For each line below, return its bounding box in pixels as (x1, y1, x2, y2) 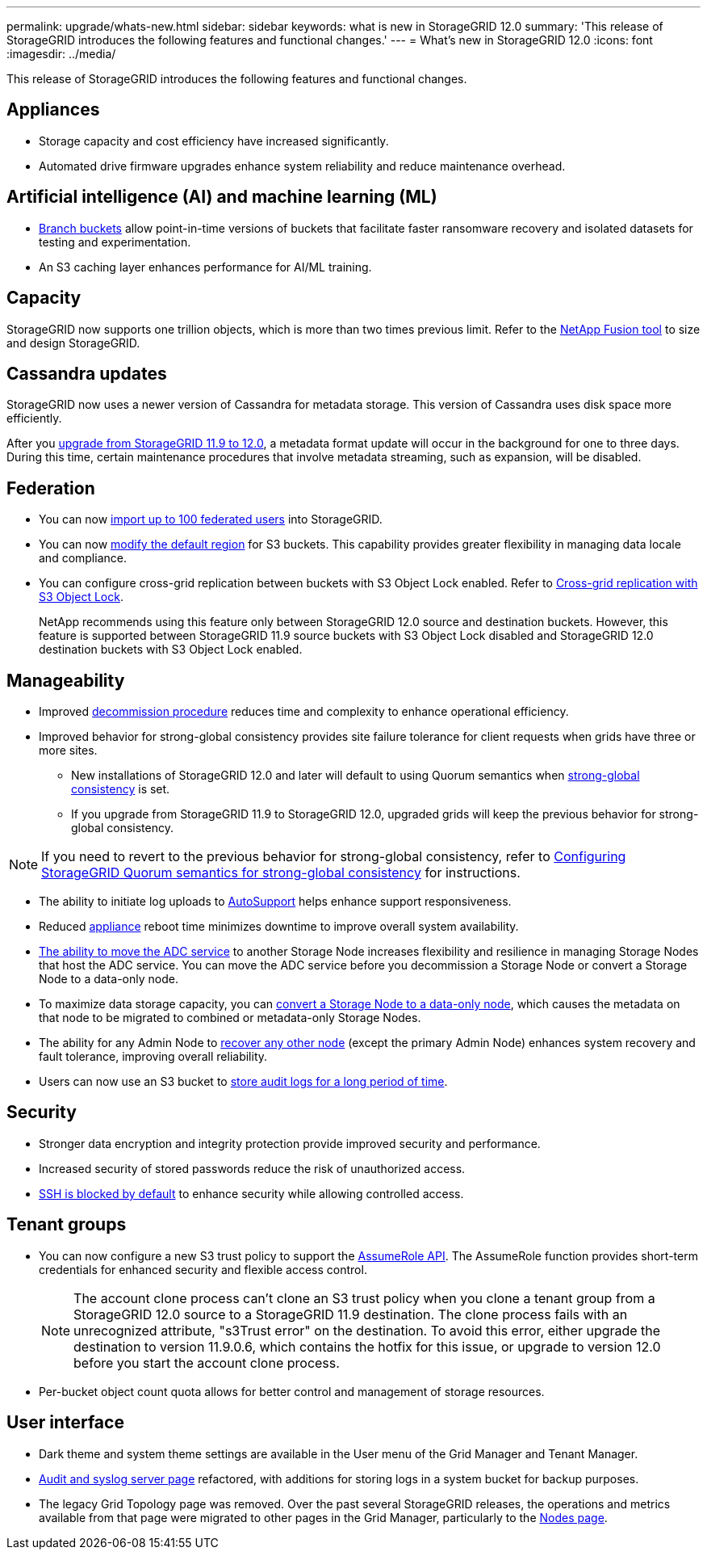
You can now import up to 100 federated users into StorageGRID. (39, 512, 383, 527)
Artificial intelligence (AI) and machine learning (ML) (6, 187, 437, 208)
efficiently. (6, 411, 62, 426)
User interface (6, 1412, 124, 1433)
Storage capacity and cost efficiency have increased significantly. (39, 133, 389, 148)
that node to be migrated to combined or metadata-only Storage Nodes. (39, 1011, 421, 1025)
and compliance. (39, 551, 127, 566)
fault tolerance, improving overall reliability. (39, 1049, 268, 1064)
